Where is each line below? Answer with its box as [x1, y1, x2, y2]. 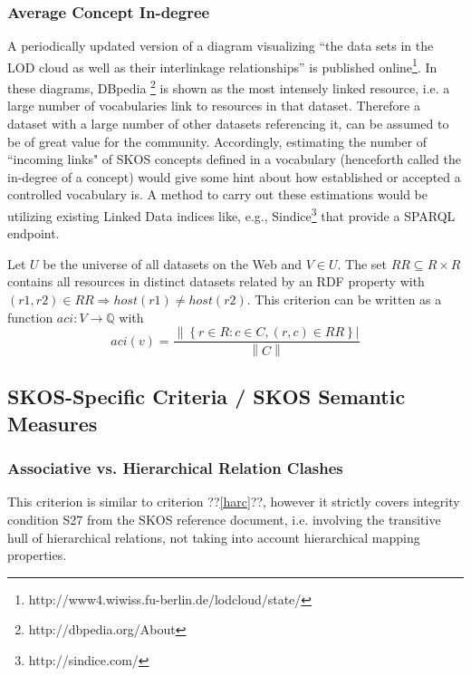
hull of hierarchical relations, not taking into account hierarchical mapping [7, 527, 420, 546]
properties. [7, 546, 67, 565]
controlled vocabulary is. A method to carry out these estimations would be [7, 185, 428, 204]
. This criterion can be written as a [246, 289, 442, 308]
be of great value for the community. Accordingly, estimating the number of [7, 131, 428, 150]
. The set [337, 254, 388, 273]
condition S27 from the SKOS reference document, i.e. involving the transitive [7, 509, 441, 528]
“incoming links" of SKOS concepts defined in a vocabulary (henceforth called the [7, 150, 461, 169]
